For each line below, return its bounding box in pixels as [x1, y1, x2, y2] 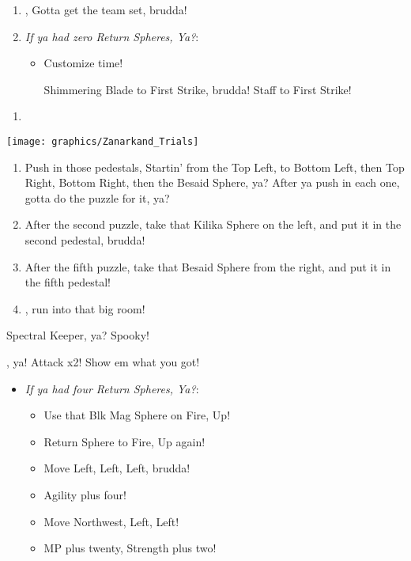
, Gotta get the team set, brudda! [25, 2, 187, 17]
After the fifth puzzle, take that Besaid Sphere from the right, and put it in [25, 258, 391, 275]
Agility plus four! [43, 486, 126, 502]
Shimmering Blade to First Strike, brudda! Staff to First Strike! [43, 81, 352, 97]
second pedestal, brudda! [25, 232, 145, 248]
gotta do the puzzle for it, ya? [25, 189, 170, 206]
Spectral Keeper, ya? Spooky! [6, 327, 149, 343]
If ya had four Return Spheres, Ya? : [25, 380, 199, 396]
